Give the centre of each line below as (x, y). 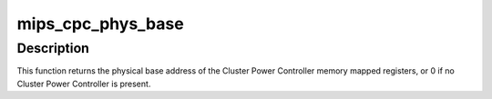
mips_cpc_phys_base (100, 24)
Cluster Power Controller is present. (84, 84)
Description (53, 48)
